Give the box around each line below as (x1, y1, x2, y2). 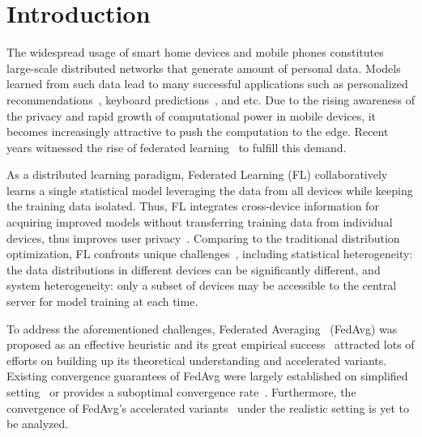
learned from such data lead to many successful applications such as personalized (6, 75, 408, 92)
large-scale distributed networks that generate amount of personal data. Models (6, 59, 401, 76)
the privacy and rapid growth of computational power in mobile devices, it (6, 107, 377, 124)
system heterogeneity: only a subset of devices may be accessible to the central (6, 277, 397, 294)
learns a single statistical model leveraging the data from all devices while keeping (6, 181, 413, 198)
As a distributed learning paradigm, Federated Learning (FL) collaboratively (6, 166, 388, 183)
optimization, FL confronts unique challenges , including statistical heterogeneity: (6, 245, 413, 262)
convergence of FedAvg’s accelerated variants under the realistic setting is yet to (6, 399, 409, 416)
